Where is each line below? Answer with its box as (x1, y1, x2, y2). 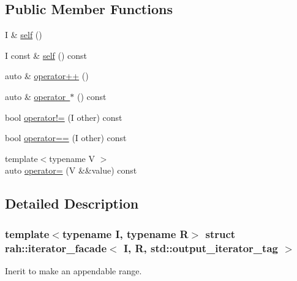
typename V (49, 152, 95, 164)
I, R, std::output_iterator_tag (123, 240, 278, 255)
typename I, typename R (62, 226, 189, 241)
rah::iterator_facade (5, 240, 107, 255)
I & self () (5, 28, 42, 41)
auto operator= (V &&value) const (5, 164, 137, 177)
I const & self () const (5, 48, 88, 61)
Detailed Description (5, 194, 139, 213)
